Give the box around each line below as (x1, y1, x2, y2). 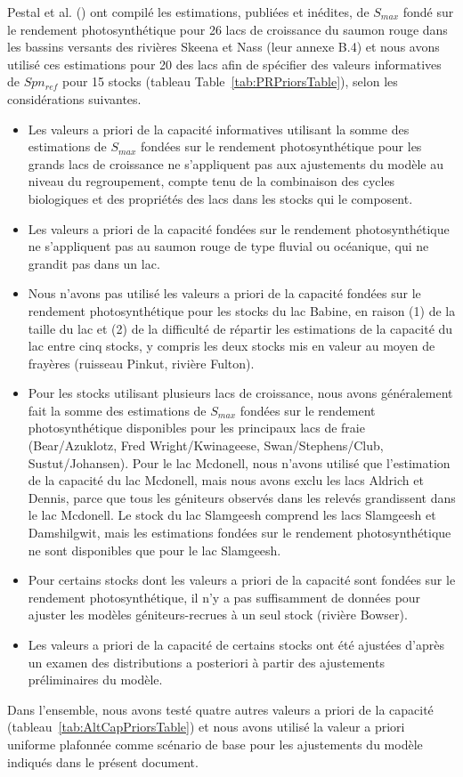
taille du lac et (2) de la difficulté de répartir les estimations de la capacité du (28, 319, 453, 337)
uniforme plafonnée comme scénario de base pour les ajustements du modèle (7, 734, 423, 753)
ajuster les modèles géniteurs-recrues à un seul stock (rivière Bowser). (28, 605, 408, 624)
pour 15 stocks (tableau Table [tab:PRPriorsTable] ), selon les (61, 72, 398, 91)
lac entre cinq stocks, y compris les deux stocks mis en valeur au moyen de (28, 336, 435, 355)
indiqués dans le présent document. (7, 752, 199, 771)
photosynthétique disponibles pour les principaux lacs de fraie (28, 418, 365, 437)
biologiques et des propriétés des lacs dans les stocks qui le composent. (28, 189, 413, 207)
